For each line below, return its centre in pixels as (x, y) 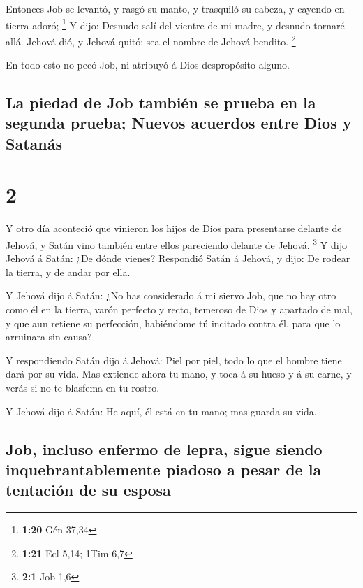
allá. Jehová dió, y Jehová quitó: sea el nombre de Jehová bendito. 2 (151, 40)
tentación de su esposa (88, 490)
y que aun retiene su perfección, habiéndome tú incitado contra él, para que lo (173, 323)
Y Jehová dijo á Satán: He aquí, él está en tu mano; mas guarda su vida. (161, 411)
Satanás (34, 143)
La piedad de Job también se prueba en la (161, 102)
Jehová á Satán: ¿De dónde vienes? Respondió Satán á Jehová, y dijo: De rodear (178, 258)
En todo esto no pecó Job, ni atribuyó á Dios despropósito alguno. (148, 65)
